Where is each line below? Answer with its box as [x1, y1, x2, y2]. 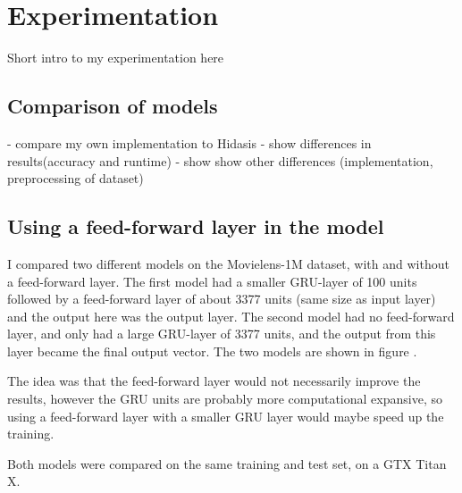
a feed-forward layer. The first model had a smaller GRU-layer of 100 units [7, 272, 417, 290]
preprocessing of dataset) [7, 169, 144, 188]
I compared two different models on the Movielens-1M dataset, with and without [7, 254, 449, 272]
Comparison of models [7, 92, 218, 120]
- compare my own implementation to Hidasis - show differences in [7, 133, 372, 152]
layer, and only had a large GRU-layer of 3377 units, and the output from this [7, 324, 436, 343]
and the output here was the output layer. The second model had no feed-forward [7, 306, 455, 325]
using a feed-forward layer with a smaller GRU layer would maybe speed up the [7, 406, 444, 425]
